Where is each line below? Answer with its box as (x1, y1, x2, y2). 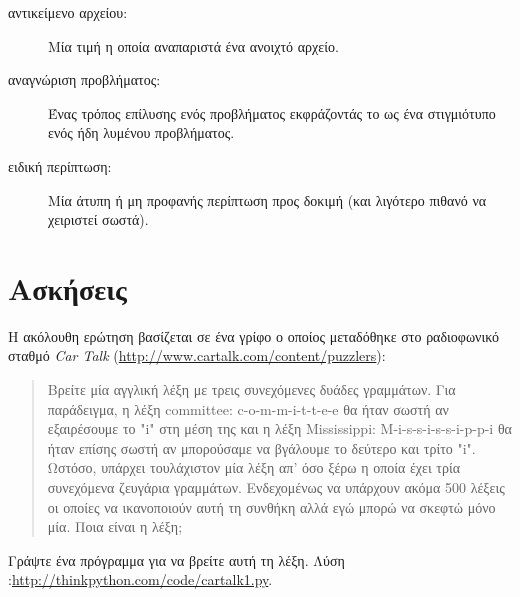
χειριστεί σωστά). (48, 209, 149, 230)
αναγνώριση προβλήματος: (8, 69, 161, 90)
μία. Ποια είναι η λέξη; (47, 516, 183, 537)
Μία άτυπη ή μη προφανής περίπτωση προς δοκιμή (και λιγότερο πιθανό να (48, 189, 487, 210)
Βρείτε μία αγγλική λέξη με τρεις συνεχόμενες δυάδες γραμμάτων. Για (47, 379, 456, 400)
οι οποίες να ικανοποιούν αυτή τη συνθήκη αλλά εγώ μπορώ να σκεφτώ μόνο (47, 496, 496, 517)
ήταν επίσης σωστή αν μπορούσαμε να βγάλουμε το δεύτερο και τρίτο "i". (47, 437, 476, 458)
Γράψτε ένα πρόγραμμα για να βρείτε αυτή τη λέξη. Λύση (8, 549, 345, 570)
